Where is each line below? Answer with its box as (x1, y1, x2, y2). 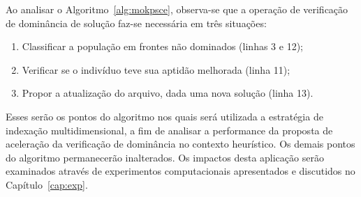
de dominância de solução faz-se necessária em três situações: (6, 15, 267, 30)
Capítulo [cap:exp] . (6, 177, 88, 191)
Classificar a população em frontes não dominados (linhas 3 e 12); (22, 39, 303, 54)
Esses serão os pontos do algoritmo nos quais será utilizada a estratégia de (6, 109, 323, 123)
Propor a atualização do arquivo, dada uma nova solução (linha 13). (22, 86, 314, 100)
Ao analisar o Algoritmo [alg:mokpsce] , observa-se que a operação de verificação (6, 2, 348, 16)
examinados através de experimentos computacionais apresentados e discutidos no (6, 164, 355, 178)
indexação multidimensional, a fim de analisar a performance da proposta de (6, 123, 333, 137)
